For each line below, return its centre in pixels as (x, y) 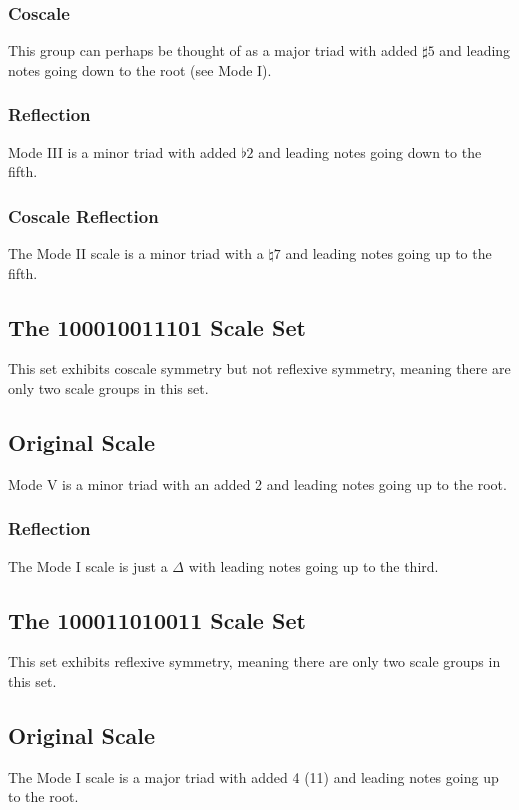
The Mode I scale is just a (88, 565)
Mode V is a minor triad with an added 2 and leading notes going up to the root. (257, 483)
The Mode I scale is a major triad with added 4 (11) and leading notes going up (253, 776)
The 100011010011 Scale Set (157, 619)
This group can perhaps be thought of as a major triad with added (213, 50)
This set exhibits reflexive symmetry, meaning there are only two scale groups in (254, 661)
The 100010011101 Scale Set (157, 326)
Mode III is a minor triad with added (122, 151)
